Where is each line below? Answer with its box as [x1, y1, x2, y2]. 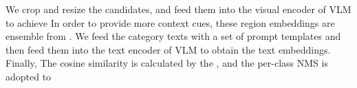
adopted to [6, 69, 52, 83]
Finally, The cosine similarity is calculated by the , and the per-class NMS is [6, 56, 328, 70]
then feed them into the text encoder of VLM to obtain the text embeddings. [6, 42, 331, 56]
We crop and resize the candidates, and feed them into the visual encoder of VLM [6, 2, 351, 16]
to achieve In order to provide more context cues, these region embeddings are [6, 15, 335, 30]
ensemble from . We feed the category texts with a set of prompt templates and [6, 29, 341, 43]
